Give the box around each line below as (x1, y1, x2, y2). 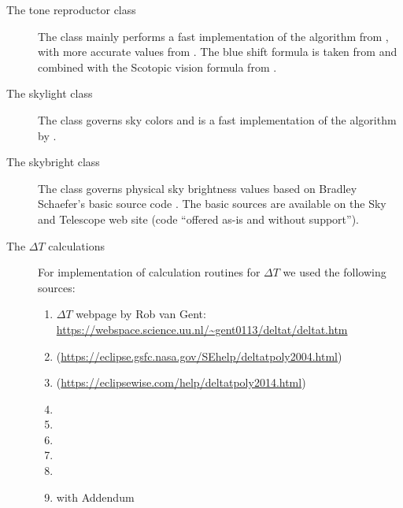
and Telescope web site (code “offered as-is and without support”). (38, 210, 359, 227)
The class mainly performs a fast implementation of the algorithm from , (38, 28, 389, 44)
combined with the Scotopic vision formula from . (38, 58, 277, 75)
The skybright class (6, 154, 100, 170)
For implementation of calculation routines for (38, 264, 261, 280)
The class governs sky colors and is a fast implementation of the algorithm (38, 111, 397, 128)
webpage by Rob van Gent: (76, 306, 206, 322)
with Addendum (56, 488, 135, 505)
